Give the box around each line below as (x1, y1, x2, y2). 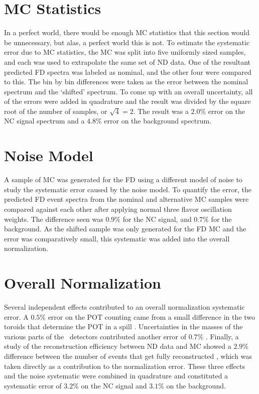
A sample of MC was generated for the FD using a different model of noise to (4, 174, 242, 185)
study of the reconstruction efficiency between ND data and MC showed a (4, 341, 231, 351)
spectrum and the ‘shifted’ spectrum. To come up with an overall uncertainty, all (4, 86, 253, 96)
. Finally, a (205, 331, 239, 341)
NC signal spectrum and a (4, 115, 85, 126)
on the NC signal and (81, 380, 147, 390)
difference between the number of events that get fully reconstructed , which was (4, 351, 252, 361)
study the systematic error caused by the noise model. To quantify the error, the (4, 184, 251, 194)
